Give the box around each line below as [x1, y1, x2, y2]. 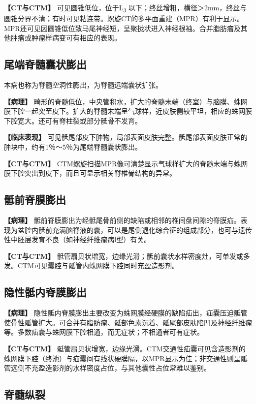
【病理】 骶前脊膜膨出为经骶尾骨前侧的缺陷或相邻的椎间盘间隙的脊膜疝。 [4, 215, 241, 225]
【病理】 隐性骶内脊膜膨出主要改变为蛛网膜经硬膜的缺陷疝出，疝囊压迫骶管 [4, 308, 248, 318]
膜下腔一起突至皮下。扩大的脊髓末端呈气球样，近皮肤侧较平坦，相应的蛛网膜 [4, 106, 252, 116]
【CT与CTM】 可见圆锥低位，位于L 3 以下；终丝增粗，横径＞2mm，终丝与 [4, 2, 247, 14]
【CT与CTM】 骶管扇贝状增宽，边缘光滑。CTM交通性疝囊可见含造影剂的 [4, 343, 246, 354]
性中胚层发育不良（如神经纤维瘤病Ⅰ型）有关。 [4, 234, 151, 245]
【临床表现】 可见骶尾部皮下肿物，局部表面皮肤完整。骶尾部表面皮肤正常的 [4, 132, 248, 142]
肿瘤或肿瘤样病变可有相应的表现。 [10, 32, 121, 43]
